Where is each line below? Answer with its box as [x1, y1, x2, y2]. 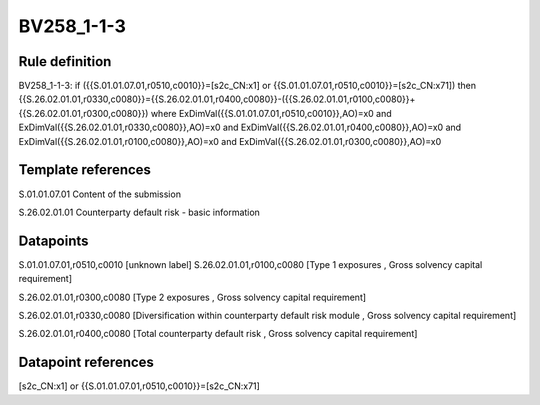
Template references [18, 161, 152, 179]
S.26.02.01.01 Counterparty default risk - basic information [18, 206, 260, 218]
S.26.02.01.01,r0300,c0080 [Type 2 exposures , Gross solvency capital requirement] [18, 291, 367, 303]
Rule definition [18, 53, 112, 70]
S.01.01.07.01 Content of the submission [18, 188, 182, 200]
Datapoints [18, 232, 89, 249]
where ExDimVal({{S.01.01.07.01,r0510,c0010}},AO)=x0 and [150, 107, 392, 119]
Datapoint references [18, 354, 155, 371]
